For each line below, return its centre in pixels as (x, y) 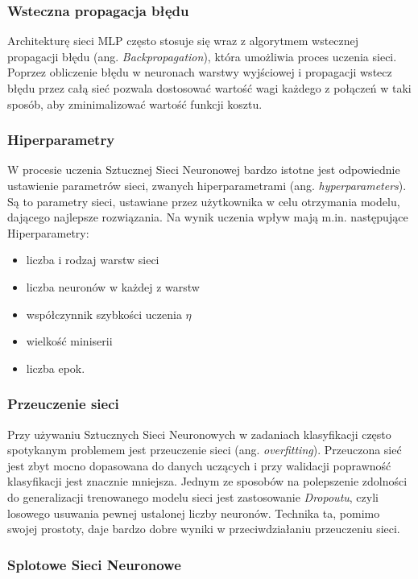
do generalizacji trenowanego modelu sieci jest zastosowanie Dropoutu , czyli (193, 496)
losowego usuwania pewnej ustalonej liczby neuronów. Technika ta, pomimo (194, 513)
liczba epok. (56, 368)
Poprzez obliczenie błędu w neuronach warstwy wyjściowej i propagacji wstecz (200, 72)
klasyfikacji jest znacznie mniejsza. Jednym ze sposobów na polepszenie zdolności (207, 481)
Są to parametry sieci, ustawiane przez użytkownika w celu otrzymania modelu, (204, 201)
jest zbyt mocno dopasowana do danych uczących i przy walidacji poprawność (199, 465)
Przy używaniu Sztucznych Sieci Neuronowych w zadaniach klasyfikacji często (199, 434)
